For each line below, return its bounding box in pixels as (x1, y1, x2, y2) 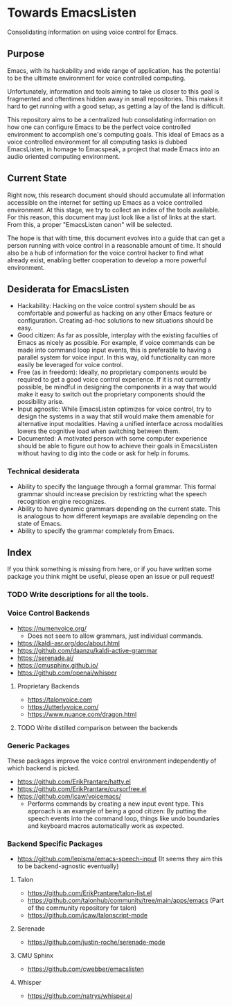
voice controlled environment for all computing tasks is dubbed (7, 137, 188, 146)
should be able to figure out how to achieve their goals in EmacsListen (17, 442, 218, 450)
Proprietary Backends (17, 682, 80, 690)
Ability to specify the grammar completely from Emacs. (17, 526, 175, 535)
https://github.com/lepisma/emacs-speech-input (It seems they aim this (17, 855, 223, 863)
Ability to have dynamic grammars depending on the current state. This (17, 505, 221, 513)
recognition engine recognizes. (17, 497, 106, 505)
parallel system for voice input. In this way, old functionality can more (17, 353, 216, 362)
